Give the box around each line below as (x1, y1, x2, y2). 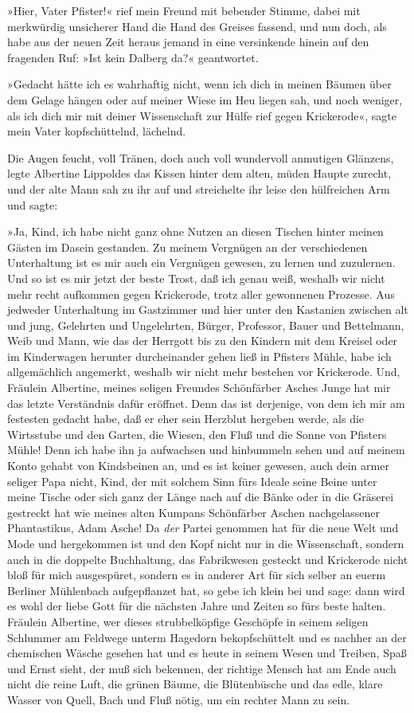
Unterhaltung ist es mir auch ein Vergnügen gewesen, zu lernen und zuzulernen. (7, 254, 396, 271)
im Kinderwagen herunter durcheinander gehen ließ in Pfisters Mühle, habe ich (7, 347, 392, 364)
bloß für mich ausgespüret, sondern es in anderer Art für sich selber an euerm (7, 566, 386, 583)
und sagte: (7, 196, 58, 213)
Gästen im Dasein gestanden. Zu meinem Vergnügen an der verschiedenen (7, 238, 368, 255)
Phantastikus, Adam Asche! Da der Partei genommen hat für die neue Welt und (7, 519, 399, 536)
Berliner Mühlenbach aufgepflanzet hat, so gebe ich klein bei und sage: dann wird (7, 582, 405, 598)
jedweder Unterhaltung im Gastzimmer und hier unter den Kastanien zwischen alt (7, 301, 408, 318)
